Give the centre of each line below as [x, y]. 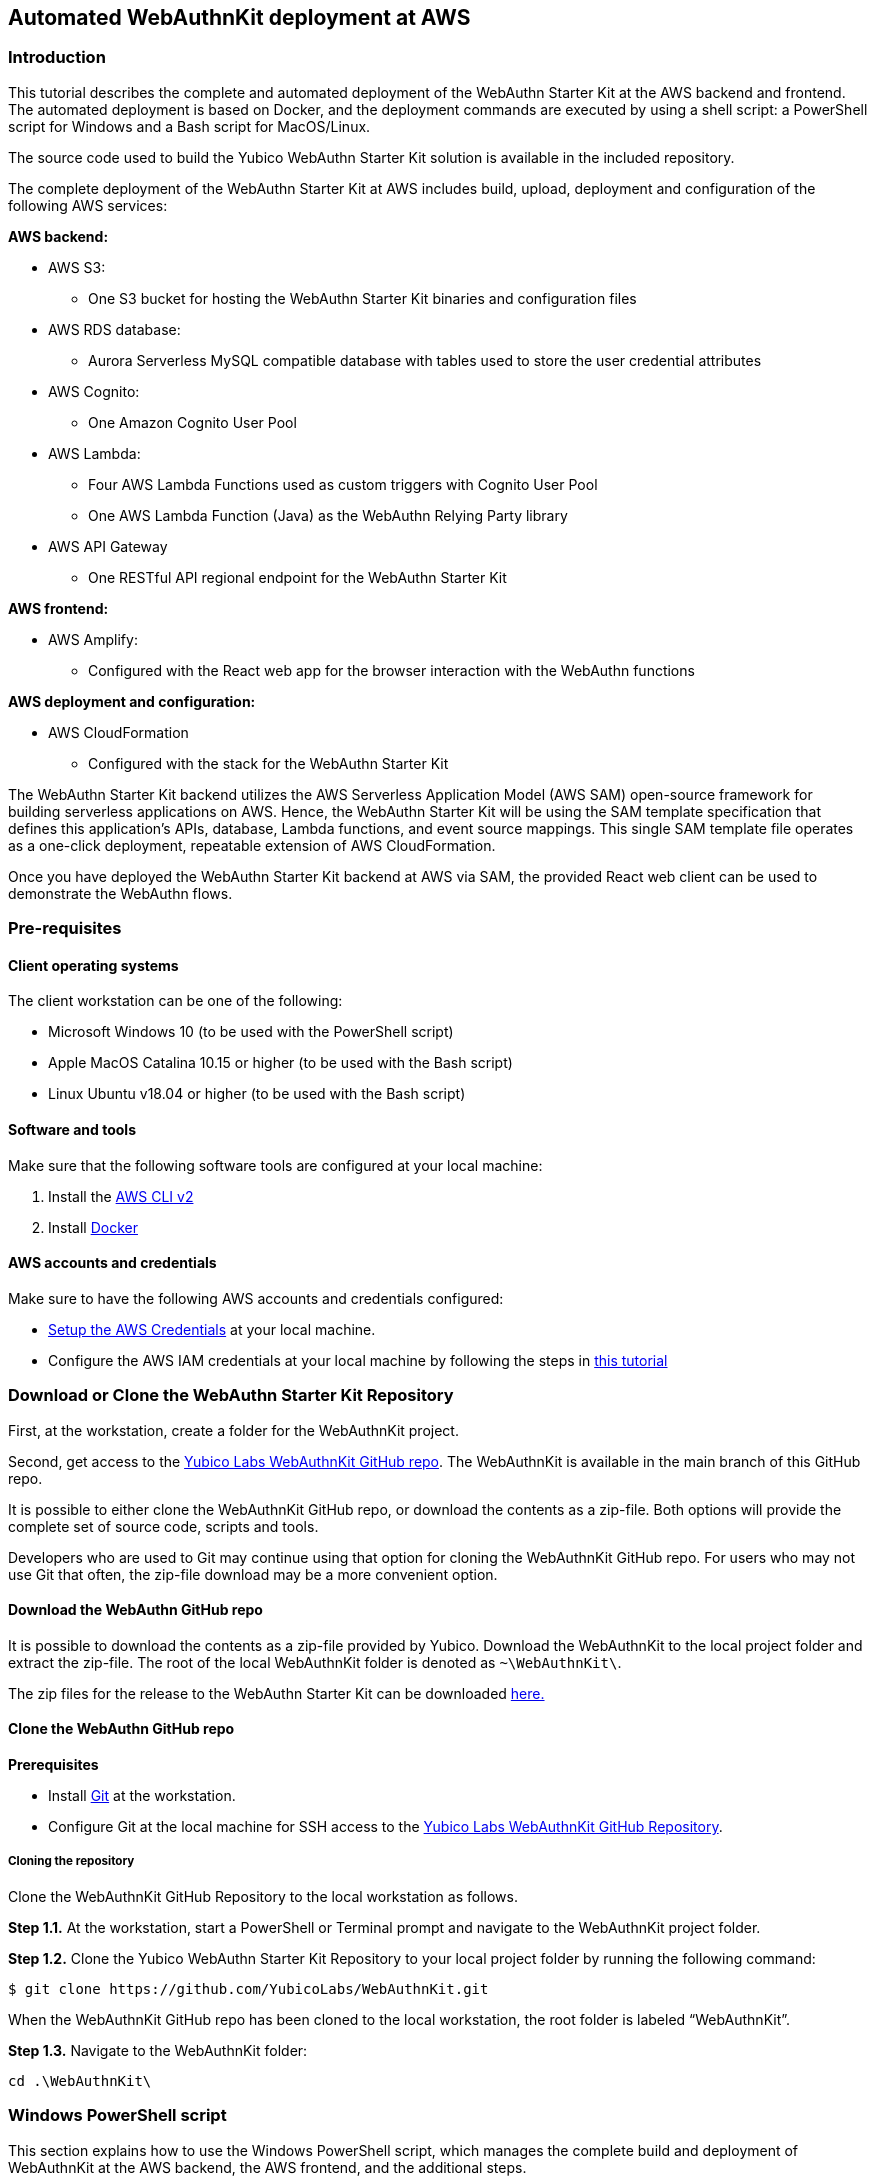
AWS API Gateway [108, 546]
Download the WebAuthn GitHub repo [135, 1610]
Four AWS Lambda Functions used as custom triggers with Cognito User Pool [343, 484]
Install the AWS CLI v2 [121, 1196]
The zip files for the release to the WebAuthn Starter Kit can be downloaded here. [276, 1693]
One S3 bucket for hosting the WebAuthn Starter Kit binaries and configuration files [362, 298]
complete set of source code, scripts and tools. [163, 1526]
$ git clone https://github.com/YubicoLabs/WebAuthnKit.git [248, 1988]
